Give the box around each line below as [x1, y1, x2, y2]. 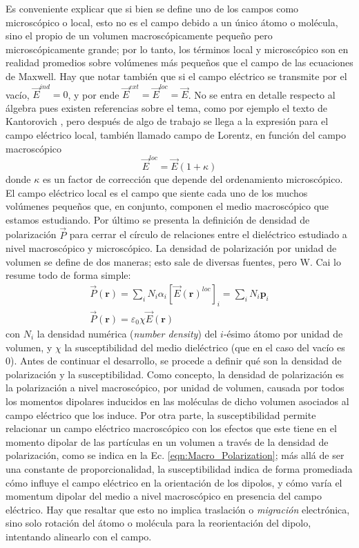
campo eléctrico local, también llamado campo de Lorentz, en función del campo [6, 128, 346, 142]
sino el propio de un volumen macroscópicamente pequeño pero [6, 28, 273, 43]
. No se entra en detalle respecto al [188, 87, 336, 101]
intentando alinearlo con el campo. [6, 529, 152, 543]
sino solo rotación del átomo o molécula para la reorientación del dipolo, [6, 516, 311, 530]
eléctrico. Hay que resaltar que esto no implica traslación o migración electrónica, [6, 502, 350, 516]
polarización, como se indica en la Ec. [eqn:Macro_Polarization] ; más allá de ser [6, 448, 345, 462]
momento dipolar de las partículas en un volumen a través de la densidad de [6, 434, 329, 449]
